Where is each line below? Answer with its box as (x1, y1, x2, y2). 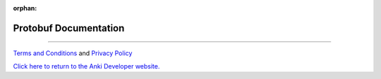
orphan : (13, 4, 37, 12)
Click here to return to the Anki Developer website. (13, 62, 160, 70)
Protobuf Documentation (13, 22, 125, 34)
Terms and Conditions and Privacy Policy (13, 49, 133, 57)
